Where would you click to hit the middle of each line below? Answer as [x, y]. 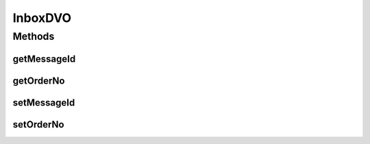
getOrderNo [39, 81]
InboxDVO [42, 18]
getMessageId [44, 59]
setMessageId [44, 103]
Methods [34, 36]
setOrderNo [38, 124]
